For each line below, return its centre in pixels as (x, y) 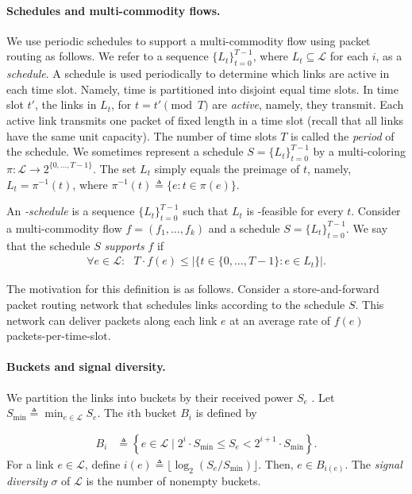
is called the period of (343, 135)
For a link (30, 463)
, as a (389, 56)
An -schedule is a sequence (71, 211)
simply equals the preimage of (227, 168)
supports (124, 245)
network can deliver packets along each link (112, 320)
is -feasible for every (295, 211)
